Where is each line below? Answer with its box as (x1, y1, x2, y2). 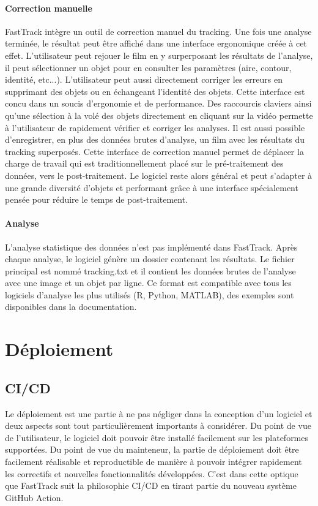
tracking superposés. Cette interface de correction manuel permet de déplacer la (5, 145, 304, 157)
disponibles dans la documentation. (5, 300, 137, 313)
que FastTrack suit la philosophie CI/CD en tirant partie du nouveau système (5, 479, 297, 492)
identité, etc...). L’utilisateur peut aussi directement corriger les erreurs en (5, 73, 283, 86)
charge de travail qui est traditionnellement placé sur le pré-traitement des (5, 157, 284, 170)
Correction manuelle (5, 1, 92, 14)
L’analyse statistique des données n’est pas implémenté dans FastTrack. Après (5, 240, 298, 253)
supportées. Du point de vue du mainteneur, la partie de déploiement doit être (5, 443, 299, 456)
